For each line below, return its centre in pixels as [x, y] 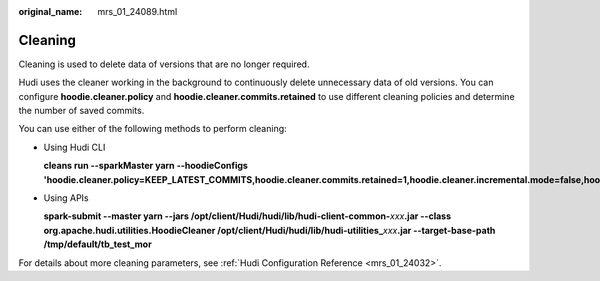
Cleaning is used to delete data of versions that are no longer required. [164, 64]
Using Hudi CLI [74, 147]
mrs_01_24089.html [137, 11]
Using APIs [66, 198]
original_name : [50, 11]
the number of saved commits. [81, 111]
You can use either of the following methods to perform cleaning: [152, 129]
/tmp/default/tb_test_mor [97, 244]
